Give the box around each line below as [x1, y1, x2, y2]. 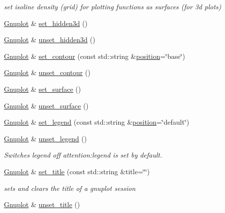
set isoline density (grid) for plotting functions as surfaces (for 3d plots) [4, 1, 222, 11]
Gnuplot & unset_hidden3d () [4, 34, 96, 45]
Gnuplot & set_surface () [4, 83, 81, 94]
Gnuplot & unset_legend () [4, 133, 87, 143]
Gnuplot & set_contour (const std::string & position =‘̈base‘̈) [4, 51, 185, 61]
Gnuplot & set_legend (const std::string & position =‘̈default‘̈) [4, 117, 190, 127]
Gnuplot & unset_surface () [4, 100, 89, 110]
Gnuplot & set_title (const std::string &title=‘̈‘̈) [4, 166, 150, 176]
